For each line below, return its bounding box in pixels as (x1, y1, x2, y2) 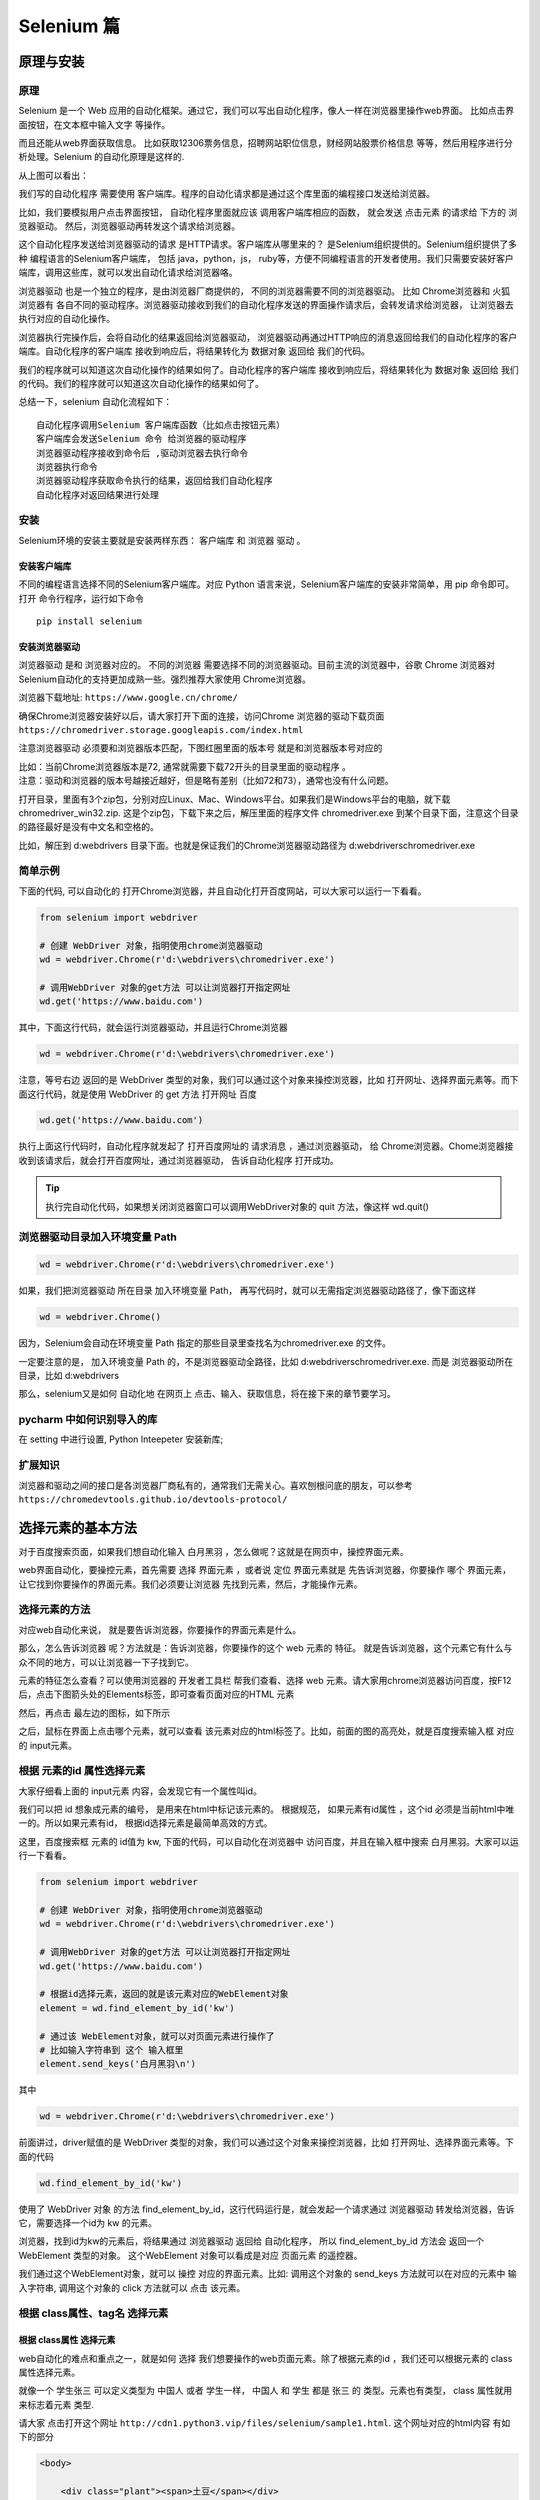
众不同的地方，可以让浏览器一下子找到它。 (18, 1656, 194, 1668)
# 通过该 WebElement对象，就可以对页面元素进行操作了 (39, 2030, 275, 2042)
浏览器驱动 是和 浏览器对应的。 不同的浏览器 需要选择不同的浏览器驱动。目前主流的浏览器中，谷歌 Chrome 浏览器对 (18, 659, 495, 671)
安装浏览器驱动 (18, 641, 80, 652)
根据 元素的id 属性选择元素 (18, 1764, 146, 1778)
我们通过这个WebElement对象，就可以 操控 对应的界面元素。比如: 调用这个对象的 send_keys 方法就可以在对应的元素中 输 (18, 2268, 517, 2280)
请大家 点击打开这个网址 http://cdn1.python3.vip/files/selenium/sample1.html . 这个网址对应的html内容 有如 (18, 2417, 511, 2429)
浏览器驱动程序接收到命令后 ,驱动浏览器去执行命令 (36, 447, 249, 459)
